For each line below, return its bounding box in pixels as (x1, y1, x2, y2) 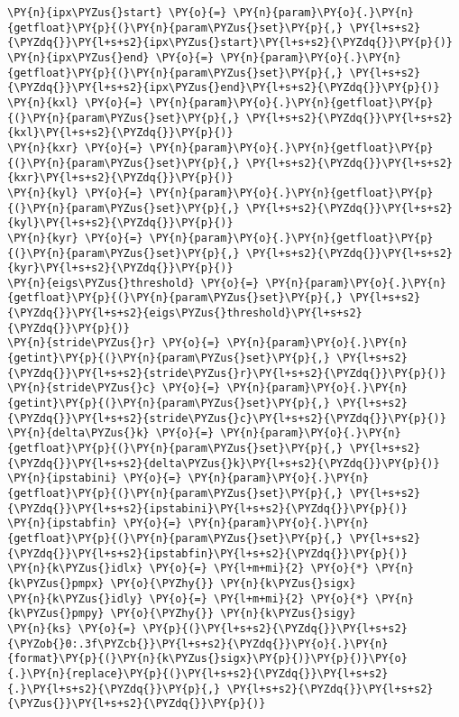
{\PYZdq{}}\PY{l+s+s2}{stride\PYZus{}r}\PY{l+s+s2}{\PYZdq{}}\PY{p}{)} (7, 366, 446, 380)
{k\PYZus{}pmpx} (7, 576, 105, 590)
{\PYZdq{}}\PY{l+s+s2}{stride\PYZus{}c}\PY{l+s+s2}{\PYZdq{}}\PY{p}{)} (7, 411, 446, 425)
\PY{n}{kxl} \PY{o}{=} (7, 96, 143, 109)
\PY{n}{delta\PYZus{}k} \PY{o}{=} (7, 427, 215, 440)
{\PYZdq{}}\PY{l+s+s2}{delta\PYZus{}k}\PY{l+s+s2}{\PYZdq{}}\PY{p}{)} (7, 456, 440, 470)
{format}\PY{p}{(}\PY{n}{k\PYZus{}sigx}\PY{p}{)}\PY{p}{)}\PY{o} (7, 652, 408, 666)
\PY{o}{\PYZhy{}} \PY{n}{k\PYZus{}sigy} (110, 607, 356, 620)
